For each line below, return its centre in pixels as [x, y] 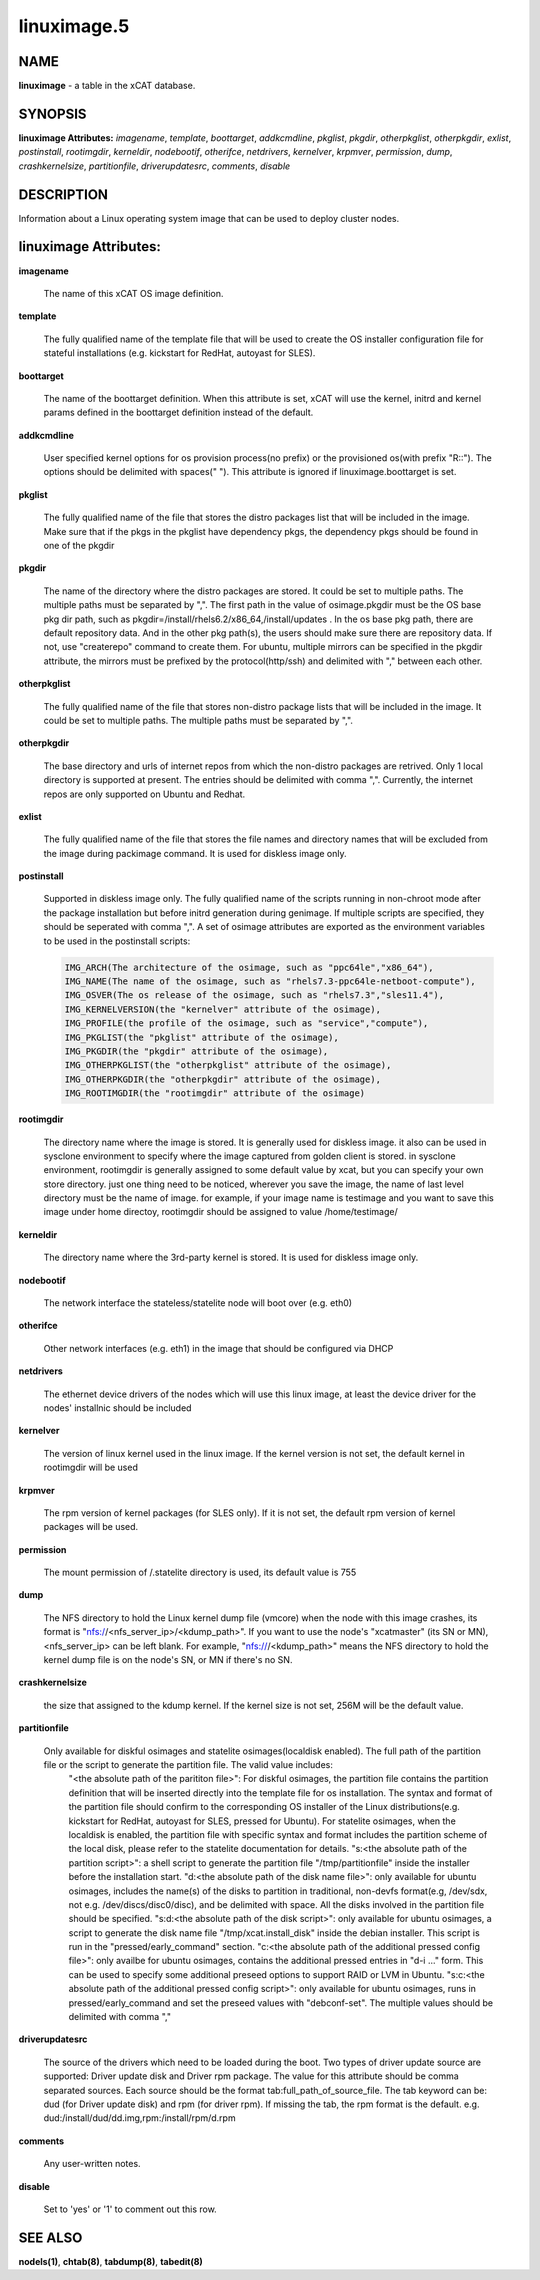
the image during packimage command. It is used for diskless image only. [195, 853]
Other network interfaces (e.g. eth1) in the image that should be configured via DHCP [218, 1348]
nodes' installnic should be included [117, 1407]
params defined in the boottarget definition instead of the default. [178, 412]
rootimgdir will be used [91, 1467]
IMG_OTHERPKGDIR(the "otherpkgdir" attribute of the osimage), [223, 1079]
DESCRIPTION [63, 194]
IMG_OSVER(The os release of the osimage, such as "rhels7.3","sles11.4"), [254, 995]
